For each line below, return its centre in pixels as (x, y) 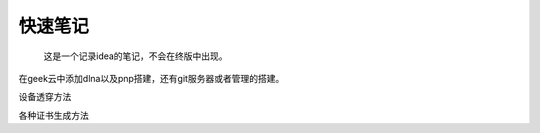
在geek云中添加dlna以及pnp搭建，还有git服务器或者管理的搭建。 (151, 78)
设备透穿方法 (45, 97)
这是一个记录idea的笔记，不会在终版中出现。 (136, 56)
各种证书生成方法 (53, 115)
